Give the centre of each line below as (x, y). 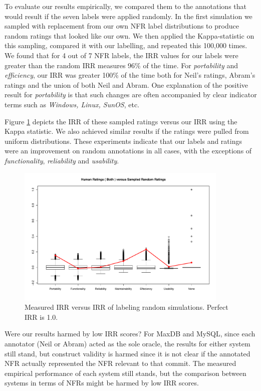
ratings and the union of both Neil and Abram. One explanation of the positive (126, 84)
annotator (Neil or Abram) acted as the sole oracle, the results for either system (127, 344)
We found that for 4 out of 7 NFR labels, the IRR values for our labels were (121, 55)
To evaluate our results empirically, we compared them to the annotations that (125, 6)
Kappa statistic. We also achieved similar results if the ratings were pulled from (127, 131)
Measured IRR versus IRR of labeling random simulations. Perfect (126, 307)
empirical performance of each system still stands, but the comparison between (125, 373)
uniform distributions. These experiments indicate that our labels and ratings (123, 141)
